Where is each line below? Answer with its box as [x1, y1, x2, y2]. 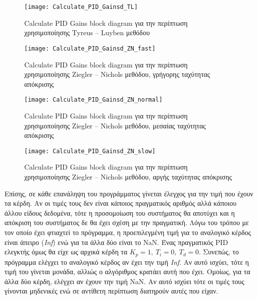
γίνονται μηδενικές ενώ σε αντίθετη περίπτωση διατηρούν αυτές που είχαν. [4, 286, 218, 296]
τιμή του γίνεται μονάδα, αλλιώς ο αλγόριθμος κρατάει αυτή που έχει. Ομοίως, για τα [4, 266, 251, 277]
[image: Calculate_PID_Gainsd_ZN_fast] [24, 45, 155, 52]
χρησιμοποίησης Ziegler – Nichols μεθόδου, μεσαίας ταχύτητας [24, 120, 206, 130]
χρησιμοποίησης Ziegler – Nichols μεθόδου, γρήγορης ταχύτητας [24, 69, 210, 79]
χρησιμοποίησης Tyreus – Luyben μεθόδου [24, 27, 150, 38]
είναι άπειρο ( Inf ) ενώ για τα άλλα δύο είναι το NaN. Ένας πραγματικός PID [4, 237, 228, 247]
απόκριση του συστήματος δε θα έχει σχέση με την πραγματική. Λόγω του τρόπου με [4, 217, 249, 228]
